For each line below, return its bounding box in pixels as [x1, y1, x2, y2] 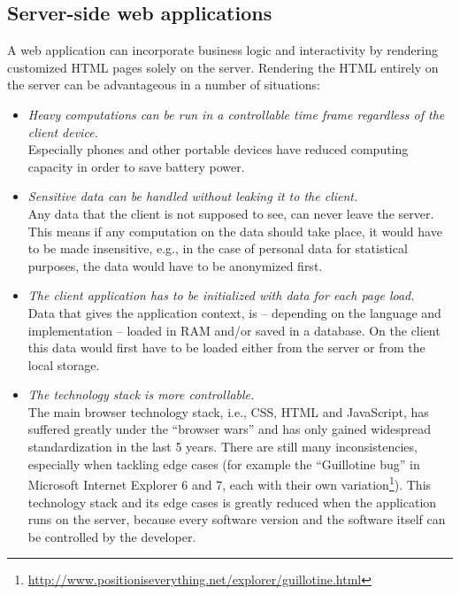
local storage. [27, 355, 100, 374]
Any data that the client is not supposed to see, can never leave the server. [27, 204, 434, 222]
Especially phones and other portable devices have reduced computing [27, 140, 409, 158]
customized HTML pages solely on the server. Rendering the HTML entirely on [7, 58, 439, 76]
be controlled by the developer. [27, 527, 196, 545]
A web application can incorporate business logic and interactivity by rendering [7, 41, 438, 59]
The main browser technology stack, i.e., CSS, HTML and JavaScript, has [27, 402, 429, 421]
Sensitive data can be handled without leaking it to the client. [27, 187, 358, 205]
